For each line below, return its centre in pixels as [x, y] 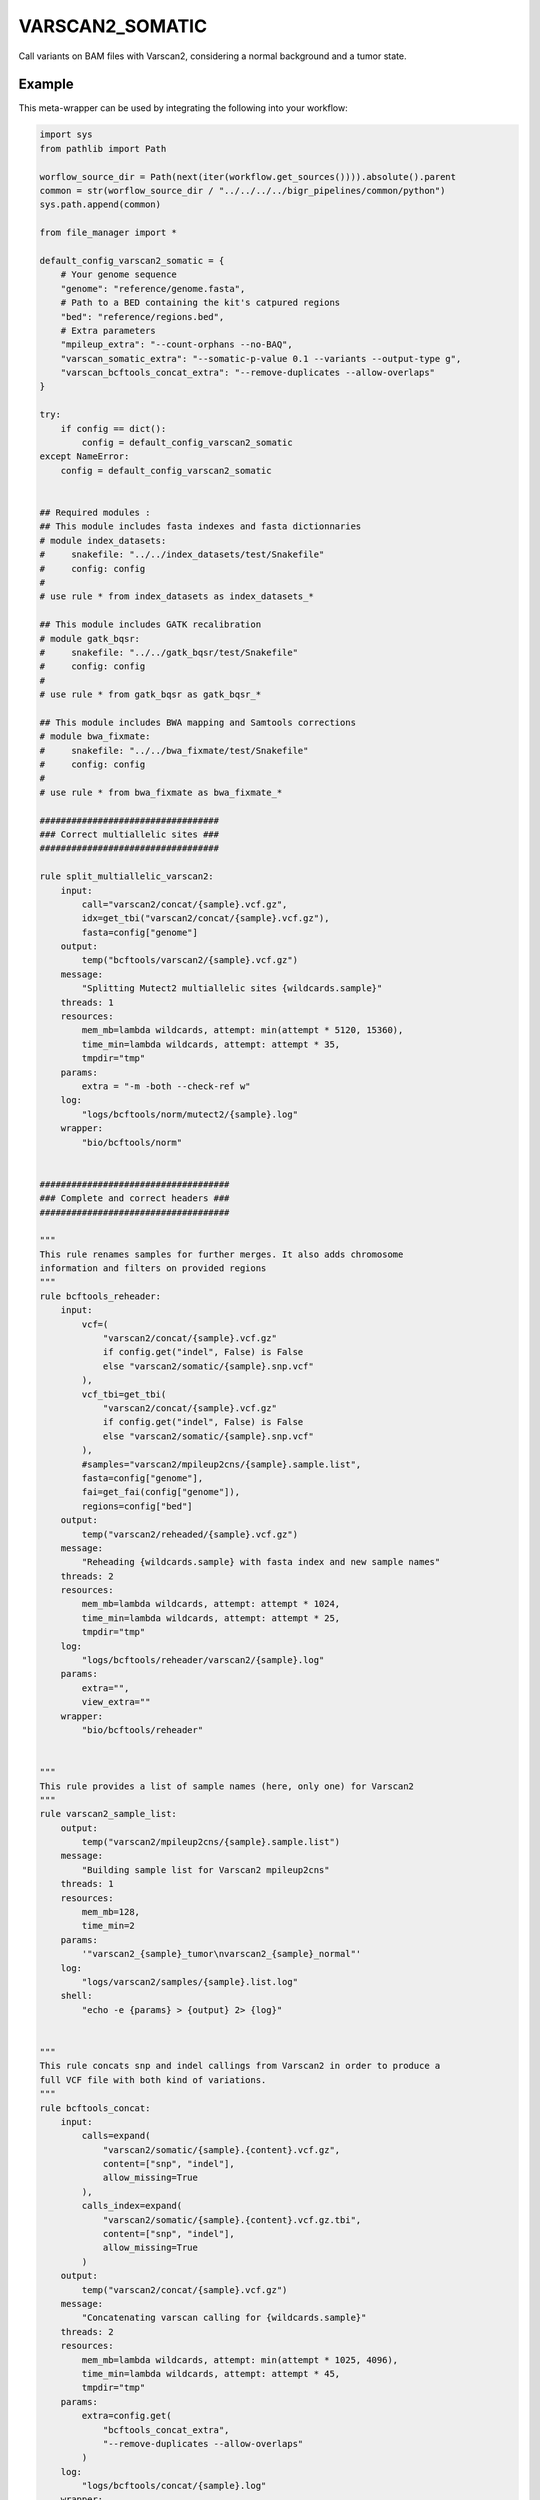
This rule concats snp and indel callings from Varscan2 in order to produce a [240, 2066]
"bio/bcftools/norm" [132, 1142]
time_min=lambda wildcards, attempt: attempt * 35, [211, 1044]
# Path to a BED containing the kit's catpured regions [200, 303]
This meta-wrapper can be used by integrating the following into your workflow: [183, 108]
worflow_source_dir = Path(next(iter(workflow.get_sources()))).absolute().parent [248, 176]
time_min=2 [108, 1926]
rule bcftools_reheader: [100, 1296]
